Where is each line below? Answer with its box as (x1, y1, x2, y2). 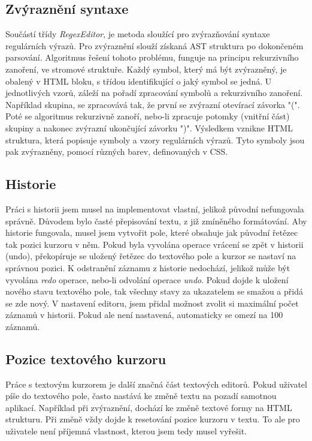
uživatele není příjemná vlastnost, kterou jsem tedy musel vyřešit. (5, 425, 247, 437)
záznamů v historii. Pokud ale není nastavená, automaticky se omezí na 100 (5, 308, 283, 321)
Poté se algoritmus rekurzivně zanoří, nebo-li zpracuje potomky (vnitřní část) (5, 110, 290, 122)
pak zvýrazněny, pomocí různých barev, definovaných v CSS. (5, 145, 228, 158)
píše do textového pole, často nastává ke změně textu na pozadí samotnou (5, 389, 277, 402)
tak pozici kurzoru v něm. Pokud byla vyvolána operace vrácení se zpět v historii (5, 238, 304, 250)
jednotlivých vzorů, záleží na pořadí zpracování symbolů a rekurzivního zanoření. (5, 86, 303, 99)
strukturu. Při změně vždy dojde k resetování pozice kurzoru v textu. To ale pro (5, 413, 300, 425)
